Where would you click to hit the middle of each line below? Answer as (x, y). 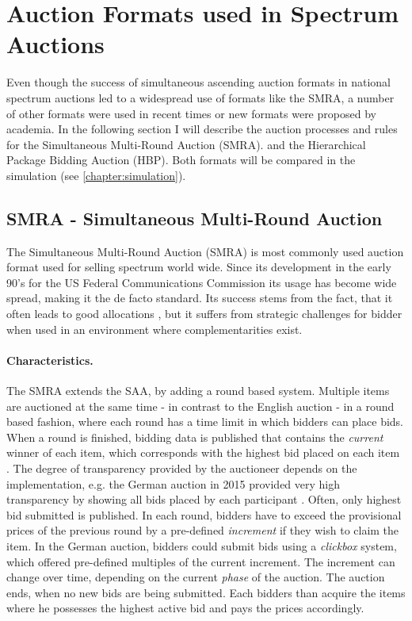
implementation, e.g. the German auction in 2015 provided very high (174, 483)
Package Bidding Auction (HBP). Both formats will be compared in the (181, 160)
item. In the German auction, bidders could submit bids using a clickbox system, (202, 545)
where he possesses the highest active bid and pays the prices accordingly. (185, 608)
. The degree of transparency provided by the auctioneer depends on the (182, 468)
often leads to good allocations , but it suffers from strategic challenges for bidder (204, 314)
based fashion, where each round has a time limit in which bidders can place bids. (205, 422)
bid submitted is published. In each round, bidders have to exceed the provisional (204, 514)
